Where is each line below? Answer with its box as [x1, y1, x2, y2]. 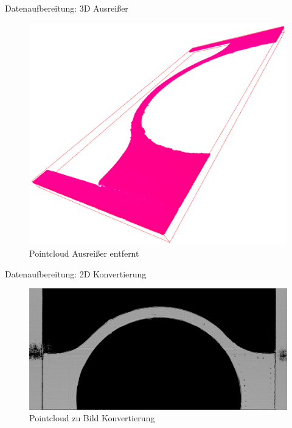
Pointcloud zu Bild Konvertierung [29, 412, 155, 424]
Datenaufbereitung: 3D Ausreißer [5, 2, 128, 14]
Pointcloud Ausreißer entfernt [29, 247, 139, 260]
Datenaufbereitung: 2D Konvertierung [5, 267, 147, 280]
